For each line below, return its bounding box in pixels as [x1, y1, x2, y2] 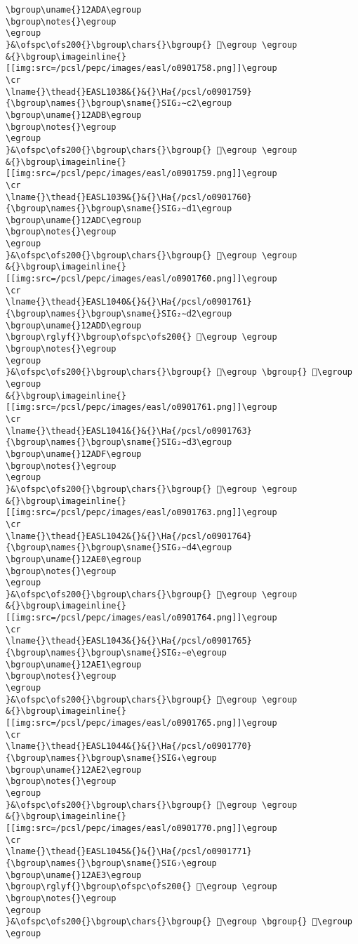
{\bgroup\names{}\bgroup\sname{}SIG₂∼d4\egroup [6, 543, 232, 553]
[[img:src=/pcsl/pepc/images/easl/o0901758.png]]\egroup [6, 63, 277, 74]
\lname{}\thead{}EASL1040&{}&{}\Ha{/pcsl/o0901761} [6, 297, 252, 307]
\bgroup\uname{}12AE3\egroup [6, 870, 142, 880]
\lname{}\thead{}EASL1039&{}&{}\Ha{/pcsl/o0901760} [6, 192, 252, 202]
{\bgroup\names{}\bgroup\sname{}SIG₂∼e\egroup [6, 648, 227, 658]
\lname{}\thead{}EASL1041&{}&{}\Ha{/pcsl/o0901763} [6, 425, 252, 436]
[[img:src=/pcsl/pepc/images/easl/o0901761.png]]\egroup [6, 402, 277, 413]
